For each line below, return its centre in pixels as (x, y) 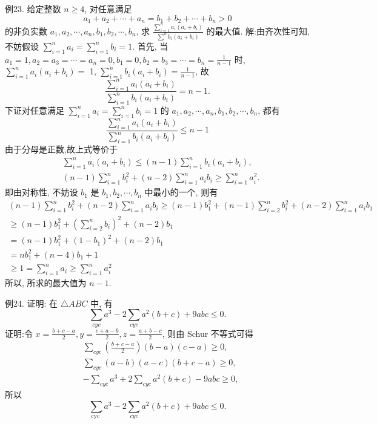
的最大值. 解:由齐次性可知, (258, 31)
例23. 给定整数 (33, 8)
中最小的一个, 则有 (181, 192)
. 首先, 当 (150, 46)
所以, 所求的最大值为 (46, 283)
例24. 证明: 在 (32, 303)
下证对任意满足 (35, 110)
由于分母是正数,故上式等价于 (61, 148)
